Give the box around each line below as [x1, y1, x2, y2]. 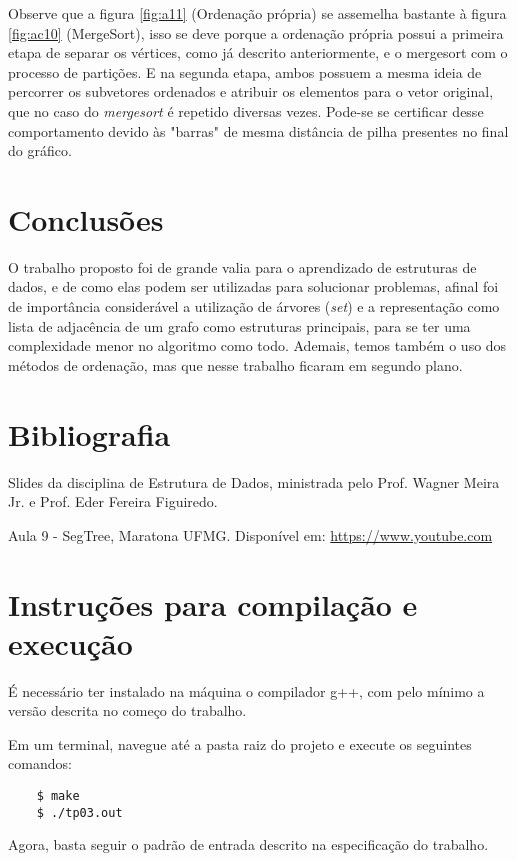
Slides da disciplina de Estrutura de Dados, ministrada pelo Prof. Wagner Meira [8, 471, 500, 492]
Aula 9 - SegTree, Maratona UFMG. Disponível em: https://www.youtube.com [8, 524, 493, 545]
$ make [36, 789, 80, 804]
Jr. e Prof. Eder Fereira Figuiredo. [8, 491, 218, 512]
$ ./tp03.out [36, 805, 123, 820]
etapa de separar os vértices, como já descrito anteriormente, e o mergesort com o [8, 42, 508, 63]
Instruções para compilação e [8, 583, 418, 624]
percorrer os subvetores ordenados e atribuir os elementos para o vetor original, [8, 81, 494, 102]
